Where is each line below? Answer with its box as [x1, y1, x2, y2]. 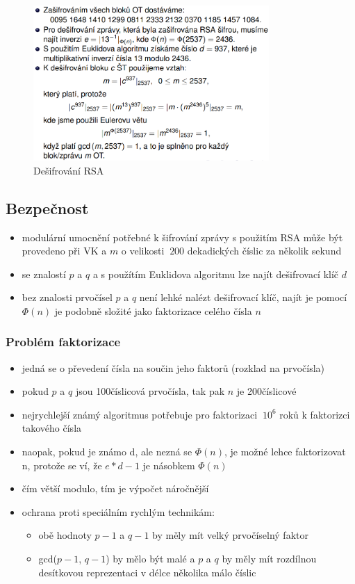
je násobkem [142, 457, 195, 472]
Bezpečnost [6, 197, 89, 218]
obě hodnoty [38, 528, 92, 542]
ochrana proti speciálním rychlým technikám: [22, 504, 215, 519]
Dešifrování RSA [33, 163, 104, 177]
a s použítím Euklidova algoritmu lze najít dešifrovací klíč [92, 266, 339, 281]
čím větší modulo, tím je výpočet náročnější [22, 481, 209, 496]
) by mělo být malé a [106, 551, 195, 566]
